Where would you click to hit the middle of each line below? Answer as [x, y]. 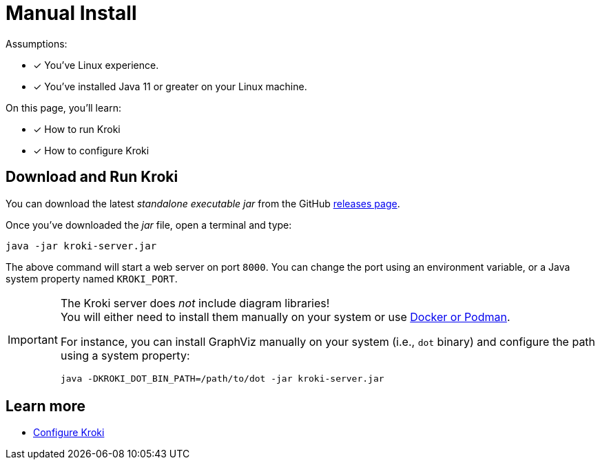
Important [33, 340]
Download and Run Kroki [92, 177]
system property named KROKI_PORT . [92, 278]
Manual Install [71, 13]
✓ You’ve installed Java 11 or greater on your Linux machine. [170, 86]
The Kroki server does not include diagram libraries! [195, 303]
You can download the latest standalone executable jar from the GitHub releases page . [203, 203]
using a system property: [125, 355]
